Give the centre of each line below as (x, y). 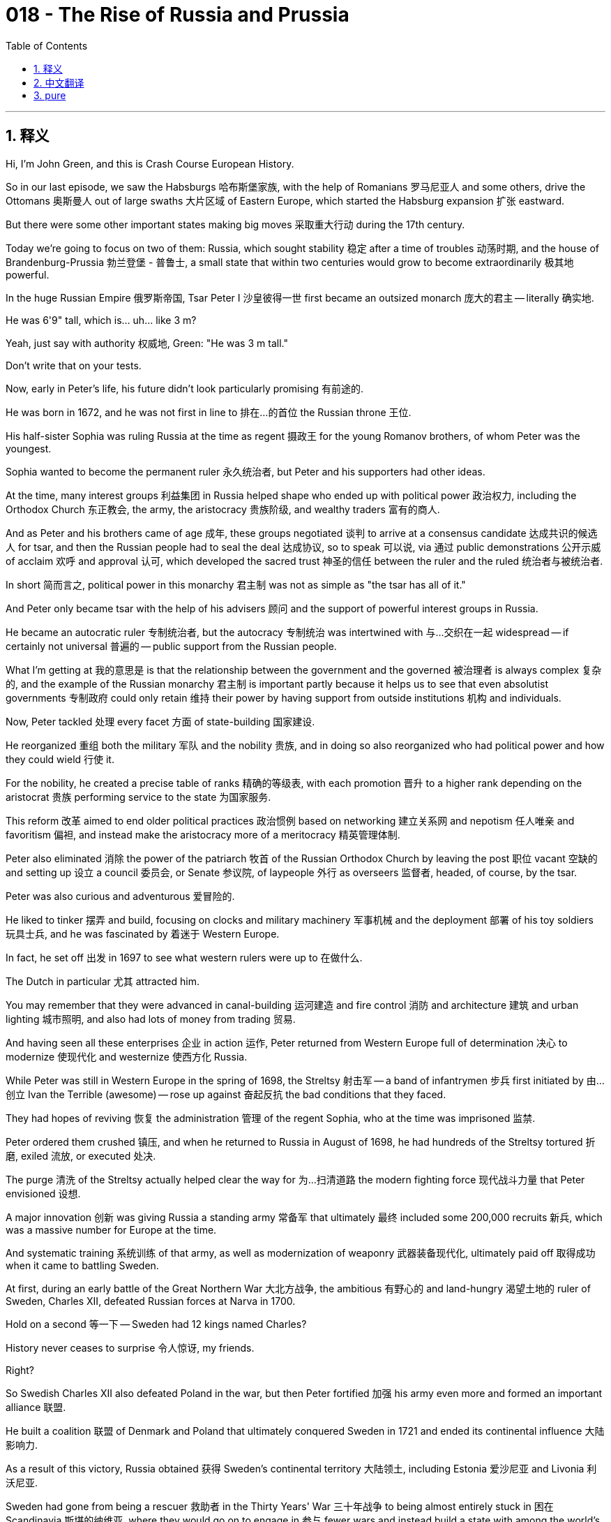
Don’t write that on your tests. (74, 365)
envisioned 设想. (43, 1193)
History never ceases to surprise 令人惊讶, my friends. (130, 1347)
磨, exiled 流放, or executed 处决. (81, 1155)
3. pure (50, 95)
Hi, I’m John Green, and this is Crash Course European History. (150, 163)
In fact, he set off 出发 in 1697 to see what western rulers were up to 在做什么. (184, 957)
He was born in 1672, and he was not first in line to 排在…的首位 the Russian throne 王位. (209, 412)
